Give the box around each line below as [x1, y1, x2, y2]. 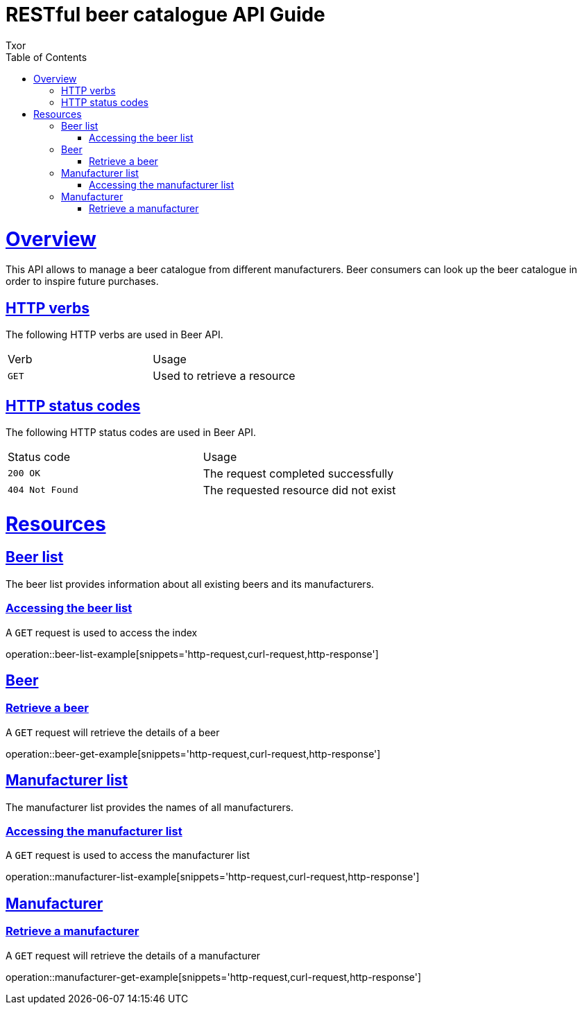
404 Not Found [8, 485, 78, 496]
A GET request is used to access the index [6, 626, 198, 638]
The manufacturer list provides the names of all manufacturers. [6, 801, 294, 813]
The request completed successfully [203, 466, 394, 480]
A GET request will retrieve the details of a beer [6, 726, 220, 738]
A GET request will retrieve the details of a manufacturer [6, 949, 261, 961]
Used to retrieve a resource [153, 369, 296, 383]
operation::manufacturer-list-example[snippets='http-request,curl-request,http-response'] [6, 871, 420, 883]
